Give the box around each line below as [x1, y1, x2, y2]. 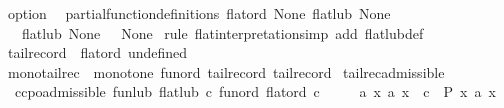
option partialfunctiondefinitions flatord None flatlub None [7, 3, 391, 23]
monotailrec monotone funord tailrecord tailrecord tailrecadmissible [7, 61, 445, 82]
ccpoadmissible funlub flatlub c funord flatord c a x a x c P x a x [14, 81, 496, 102]
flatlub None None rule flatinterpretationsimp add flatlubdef [21, 22, 424, 43]
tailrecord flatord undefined [7, 42, 188, 63]
